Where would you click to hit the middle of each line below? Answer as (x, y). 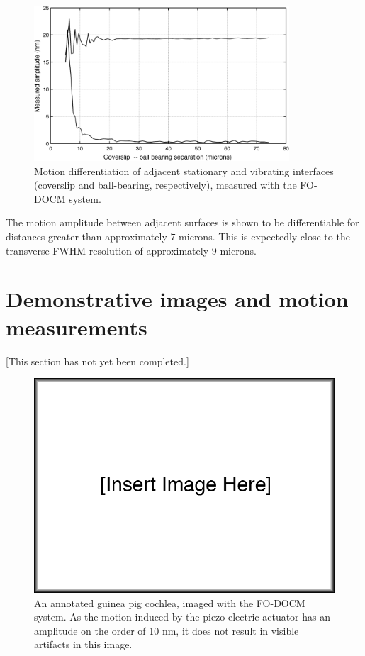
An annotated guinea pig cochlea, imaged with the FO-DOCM (170, 602)
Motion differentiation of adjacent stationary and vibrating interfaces (184, 171)
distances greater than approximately (86, 237)
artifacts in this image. (83, 644)
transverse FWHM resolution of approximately (107, 250)
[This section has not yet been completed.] (97, 361)
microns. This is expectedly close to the (264, 237)
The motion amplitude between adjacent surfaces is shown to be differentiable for (182, 222)
